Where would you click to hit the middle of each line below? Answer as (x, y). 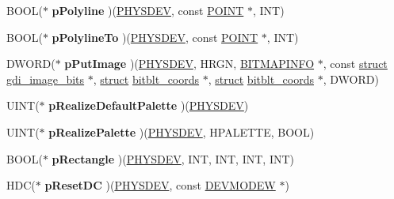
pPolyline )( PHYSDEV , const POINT (148, 10)
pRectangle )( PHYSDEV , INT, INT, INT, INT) (173, 158)
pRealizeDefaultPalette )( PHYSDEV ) (149, 105)
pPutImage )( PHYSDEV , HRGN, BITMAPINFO (189, 64)
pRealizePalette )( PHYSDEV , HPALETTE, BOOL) (182, 131)
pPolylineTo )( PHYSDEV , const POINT (155, 37)
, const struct (355, 64)
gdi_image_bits (46, 79)
